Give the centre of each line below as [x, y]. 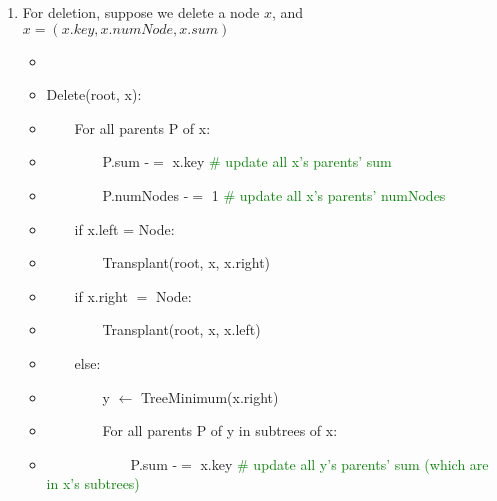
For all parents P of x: [142, 127]
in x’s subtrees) [93, 483]
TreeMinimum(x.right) [210, 396]
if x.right [101, 295]
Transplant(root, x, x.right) [186, 262]
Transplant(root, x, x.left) [181, 329]
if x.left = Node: [124, 228]
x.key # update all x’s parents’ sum [282, 161]
